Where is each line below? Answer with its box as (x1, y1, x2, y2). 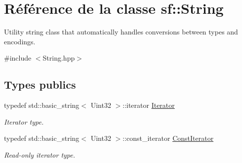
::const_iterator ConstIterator (122, 133, 214, 143)
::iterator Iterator (122, 100, 175, 110)
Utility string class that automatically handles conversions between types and (4, 27, 238, 37)
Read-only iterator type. (4, 149, 76, 160)
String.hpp (42, 53, 75, 63)
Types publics (4, 77, 76, 92)
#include (4, 53, 32, 63)
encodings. (4, 36, 36, 46)
